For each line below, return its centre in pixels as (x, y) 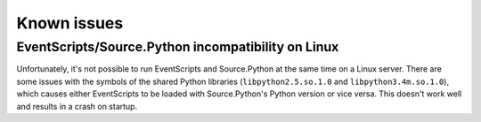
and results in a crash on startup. (77, 106)
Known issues (70, 23)
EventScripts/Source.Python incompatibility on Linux (178, 47)
